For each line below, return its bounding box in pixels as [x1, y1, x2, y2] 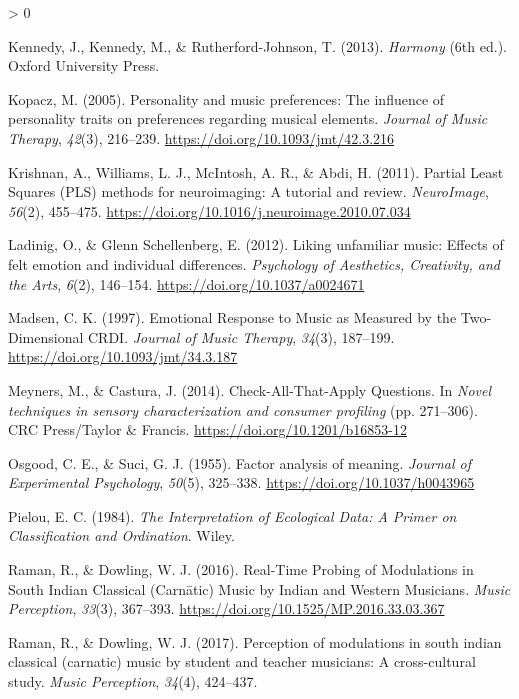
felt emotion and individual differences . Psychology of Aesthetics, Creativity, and [8, 253, 500, 274]
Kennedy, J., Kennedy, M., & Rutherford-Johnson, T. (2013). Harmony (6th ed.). [8, 35, 507, 56]
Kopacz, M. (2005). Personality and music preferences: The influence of [8, 88, 445, 109]
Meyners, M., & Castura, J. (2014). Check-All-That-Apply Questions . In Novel [8, 379, 492, 400]
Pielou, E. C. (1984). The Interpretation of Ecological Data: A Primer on [8, 505, 457, 526]
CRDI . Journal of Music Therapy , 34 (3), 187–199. [87, 326, 395, 347]
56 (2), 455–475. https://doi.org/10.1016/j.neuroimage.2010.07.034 [8, 200, 411, 221]
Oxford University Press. [8, 55, 160, 76]
